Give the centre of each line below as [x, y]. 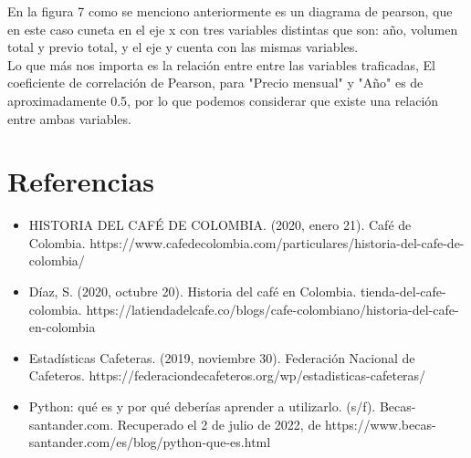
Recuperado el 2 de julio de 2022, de [219, 424]
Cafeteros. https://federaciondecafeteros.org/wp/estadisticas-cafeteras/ [227, 375]
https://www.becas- [381, 424]
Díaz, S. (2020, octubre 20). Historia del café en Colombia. [193, 291]
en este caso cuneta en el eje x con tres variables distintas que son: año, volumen [233, 29]
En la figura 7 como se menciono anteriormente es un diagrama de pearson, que [230, 11]
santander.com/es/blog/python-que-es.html [150, 442]
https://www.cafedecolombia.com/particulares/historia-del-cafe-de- [277, 242]
